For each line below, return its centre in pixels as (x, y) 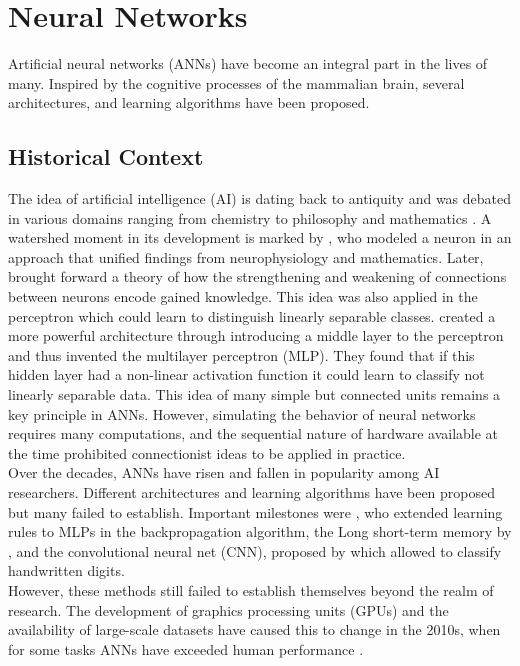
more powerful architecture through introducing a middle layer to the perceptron (256, 335)
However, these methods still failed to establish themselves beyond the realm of (251, 589)
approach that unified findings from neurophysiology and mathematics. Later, (246, 256)
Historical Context (106, 156)
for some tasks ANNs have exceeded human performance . (186, 648)
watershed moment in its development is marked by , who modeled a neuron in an (260, 237)
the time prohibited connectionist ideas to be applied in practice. (207, 452)
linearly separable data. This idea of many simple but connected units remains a (254, 394)
